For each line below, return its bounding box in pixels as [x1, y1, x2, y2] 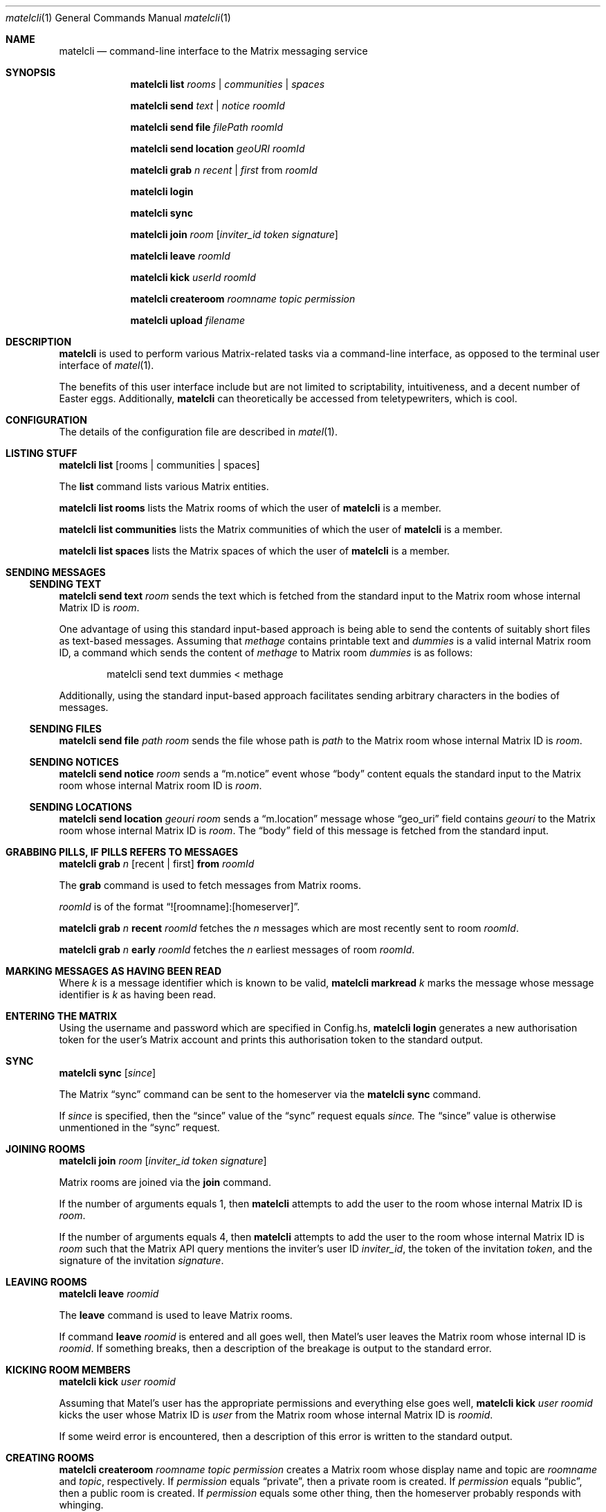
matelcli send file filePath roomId [130, 121, 284, 133]
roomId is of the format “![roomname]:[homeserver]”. [59, 901, 300, 912]
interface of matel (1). [59, 359, 154, 371]
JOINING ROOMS [6, 1143, 85, 1155]
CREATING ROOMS [6, 1452, 95, 1464]
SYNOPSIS [6, 66, 56, 78]
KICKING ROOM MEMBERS [6, 1364, 131, 1376]
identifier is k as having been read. [59, 989, 217, 1000]
